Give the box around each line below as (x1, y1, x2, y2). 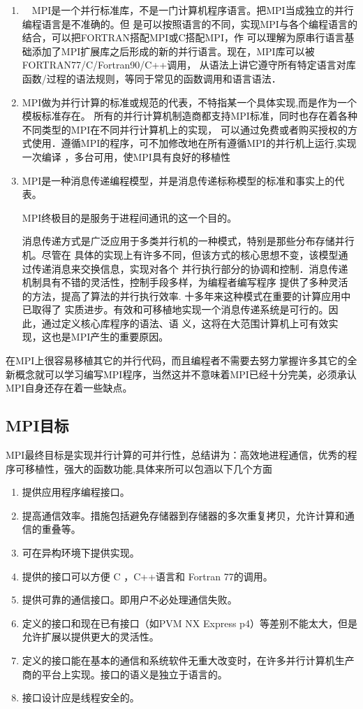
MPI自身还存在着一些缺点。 (6, 380, 133, 395)
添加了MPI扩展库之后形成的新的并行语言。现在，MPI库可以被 (31, 43, 315, 58)
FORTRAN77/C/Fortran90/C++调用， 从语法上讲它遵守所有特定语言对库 (22, 57, 356, 72)
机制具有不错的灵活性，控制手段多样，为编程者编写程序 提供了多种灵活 (22, 275, 348, 289)
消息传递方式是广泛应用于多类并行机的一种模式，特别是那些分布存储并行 (22, 234, 355, 248)
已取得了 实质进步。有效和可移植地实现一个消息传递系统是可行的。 (22, 302, 329, 317)
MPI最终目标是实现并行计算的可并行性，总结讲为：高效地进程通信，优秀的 (6, 447, 348, 462)
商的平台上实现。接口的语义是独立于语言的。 (22, 666, 228, 681)
